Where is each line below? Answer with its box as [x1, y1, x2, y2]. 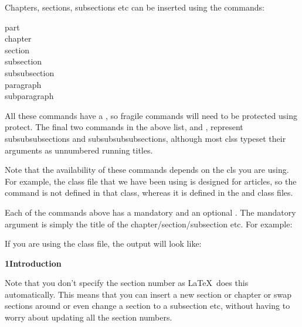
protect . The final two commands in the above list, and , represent [5, 121, 243, 133]
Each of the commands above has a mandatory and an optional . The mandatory [5, 206, 296, 218]
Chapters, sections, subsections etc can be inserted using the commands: [5, 1, 264, 13]
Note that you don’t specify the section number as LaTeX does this [5, 277, 249, 289]
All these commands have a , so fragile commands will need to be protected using [5, 109, 297, 121]
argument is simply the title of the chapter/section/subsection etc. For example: [5, 217, 293, 230]
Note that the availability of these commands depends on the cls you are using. [5, 163, 289, 176]
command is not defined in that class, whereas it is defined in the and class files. [5, 186, 293, 199]
